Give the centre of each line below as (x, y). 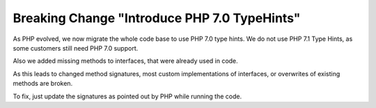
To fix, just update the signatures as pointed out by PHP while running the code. (127, 96)
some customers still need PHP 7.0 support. (76, 48)
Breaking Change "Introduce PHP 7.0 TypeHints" (157, 18)
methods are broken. (43, 84)
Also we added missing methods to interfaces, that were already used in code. (125, 61)
